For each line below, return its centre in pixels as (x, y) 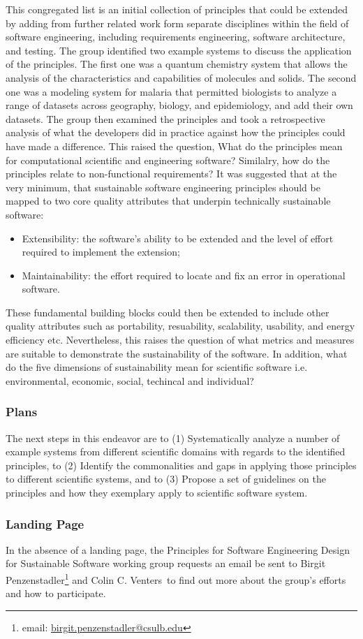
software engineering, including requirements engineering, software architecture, (176, 37)
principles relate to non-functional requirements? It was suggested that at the (171, 174)
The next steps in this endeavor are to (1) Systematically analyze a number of (173, 438)
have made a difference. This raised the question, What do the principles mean (174, 146)
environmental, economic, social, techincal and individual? (130, 380)
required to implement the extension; (101, 252)
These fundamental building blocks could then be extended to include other (168, 312)
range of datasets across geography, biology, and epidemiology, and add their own (179, 105)
